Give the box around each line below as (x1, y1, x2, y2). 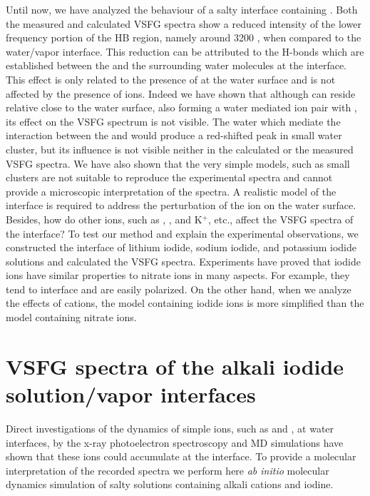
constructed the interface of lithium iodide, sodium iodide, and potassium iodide (6, 240, 356, 255)
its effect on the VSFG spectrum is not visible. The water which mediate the (6, 113, 341, 128)
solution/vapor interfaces (6, 380, 256, 409)
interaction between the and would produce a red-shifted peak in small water (6, 128, 342, 143)
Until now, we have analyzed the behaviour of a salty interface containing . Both (6, 2, 358, 16)
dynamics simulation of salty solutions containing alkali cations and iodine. (6, 477, 334, 492)
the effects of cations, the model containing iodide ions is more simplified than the (6, 295, 364, 310)
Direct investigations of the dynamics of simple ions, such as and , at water (6, 420, 334, 435)
